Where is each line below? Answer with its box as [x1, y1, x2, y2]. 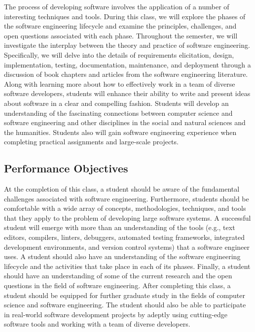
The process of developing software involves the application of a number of [4, 1, 229, 11]
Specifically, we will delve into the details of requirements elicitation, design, [4, 49, 234, 60]
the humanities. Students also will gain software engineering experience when [4, 127, 237, 137]
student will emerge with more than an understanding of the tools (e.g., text [4, 222, 235, 232]
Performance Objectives [4, 161, 128, 176]
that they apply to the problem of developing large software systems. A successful [4, 212, 251, 223]
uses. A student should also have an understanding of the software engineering [4, 251, 241, 262]
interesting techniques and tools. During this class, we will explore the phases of [4, 11, 246, 21]
